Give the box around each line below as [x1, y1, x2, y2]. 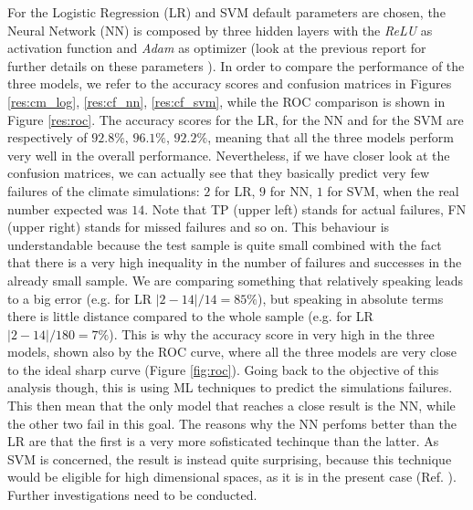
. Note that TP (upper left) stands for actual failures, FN [144, 199, 467, 218]
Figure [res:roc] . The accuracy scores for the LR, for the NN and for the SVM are [7, 109, 464, 129]
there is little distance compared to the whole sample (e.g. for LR [7, 307, 373, 326]
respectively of [7, 128, 88, 147]
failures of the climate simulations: [7, 181, 200, 200]
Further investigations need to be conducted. [7, 485, 258, 505]
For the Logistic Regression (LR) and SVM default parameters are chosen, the [7, 3, 446, 21]
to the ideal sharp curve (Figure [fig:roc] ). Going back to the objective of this [7, 359, 439, 379]
